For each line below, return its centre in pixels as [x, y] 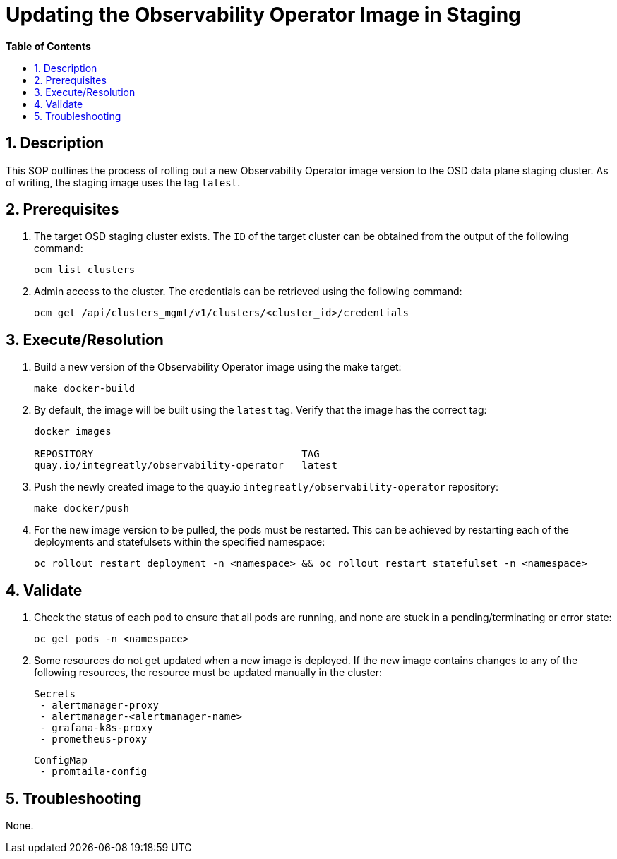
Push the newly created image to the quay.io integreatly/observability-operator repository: [266, 487]
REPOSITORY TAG [177, 454]
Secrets [55, 694]
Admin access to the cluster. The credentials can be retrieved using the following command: [248, 292]
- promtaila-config [94, 772]
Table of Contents [48, 46]
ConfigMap [61, 761]
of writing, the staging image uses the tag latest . [123, 182]
